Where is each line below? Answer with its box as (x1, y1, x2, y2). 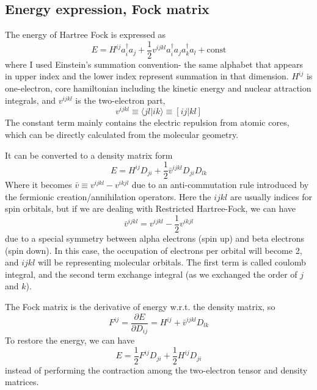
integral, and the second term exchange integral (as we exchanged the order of (5, 267, 297, 280)
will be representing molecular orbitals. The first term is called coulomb (38, 256, 306, 269)
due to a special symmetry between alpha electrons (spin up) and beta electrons (5, 232, 305, 244)
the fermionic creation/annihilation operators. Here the (5, 190, 211, 203)
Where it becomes (5, 178, 72, 191)
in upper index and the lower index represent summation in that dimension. (5, 70, 289, 82)
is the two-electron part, (75, 93, 166, 106)
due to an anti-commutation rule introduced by (131, 178, 309, 191)
